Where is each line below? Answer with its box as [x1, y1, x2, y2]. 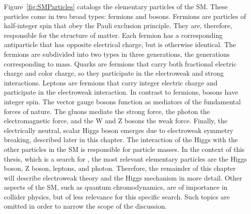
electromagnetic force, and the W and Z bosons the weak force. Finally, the [4, 115, 228, 126]
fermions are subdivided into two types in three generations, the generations [4, 49, 230, 59]
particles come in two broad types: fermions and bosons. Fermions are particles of [4, 11, 246, 21]
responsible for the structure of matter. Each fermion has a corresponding [4, 30, 223, 40]
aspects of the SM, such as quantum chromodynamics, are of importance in [4, 182, 228, 192]
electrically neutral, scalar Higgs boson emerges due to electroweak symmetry [4, 125, 234, 135]
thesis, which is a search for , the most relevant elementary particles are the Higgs [4, 153, 247, 164]
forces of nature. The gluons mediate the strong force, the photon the [4, 106, 210, 116]
